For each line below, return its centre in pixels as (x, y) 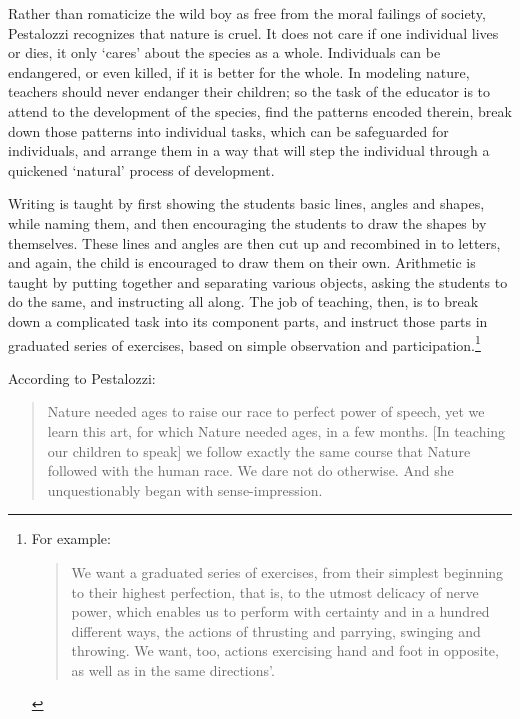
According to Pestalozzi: (82, 377)
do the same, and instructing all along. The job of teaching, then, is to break (243, 301)
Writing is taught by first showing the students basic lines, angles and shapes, (246, 203)
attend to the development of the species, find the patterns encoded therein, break (260, 110)
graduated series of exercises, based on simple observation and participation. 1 (244, 343)
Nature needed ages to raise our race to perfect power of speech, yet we (266, 411)
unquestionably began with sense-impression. (185, 489)
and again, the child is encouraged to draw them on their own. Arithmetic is (242, 262)
